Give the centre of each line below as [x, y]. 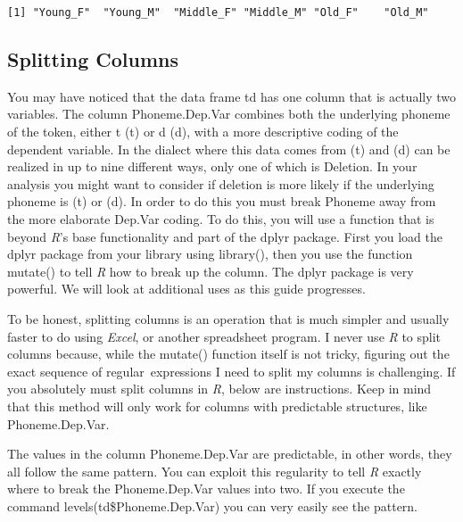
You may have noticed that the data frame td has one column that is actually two [232, 96]
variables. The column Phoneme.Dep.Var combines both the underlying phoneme [229, 114]
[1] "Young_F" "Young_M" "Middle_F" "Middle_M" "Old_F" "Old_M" [218, 12]
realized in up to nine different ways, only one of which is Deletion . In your [212, 166]
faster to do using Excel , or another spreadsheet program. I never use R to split [224, 336]
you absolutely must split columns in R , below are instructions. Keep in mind [219, 389]
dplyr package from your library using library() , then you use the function [210, 254]
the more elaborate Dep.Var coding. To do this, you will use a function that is [221, 219]
